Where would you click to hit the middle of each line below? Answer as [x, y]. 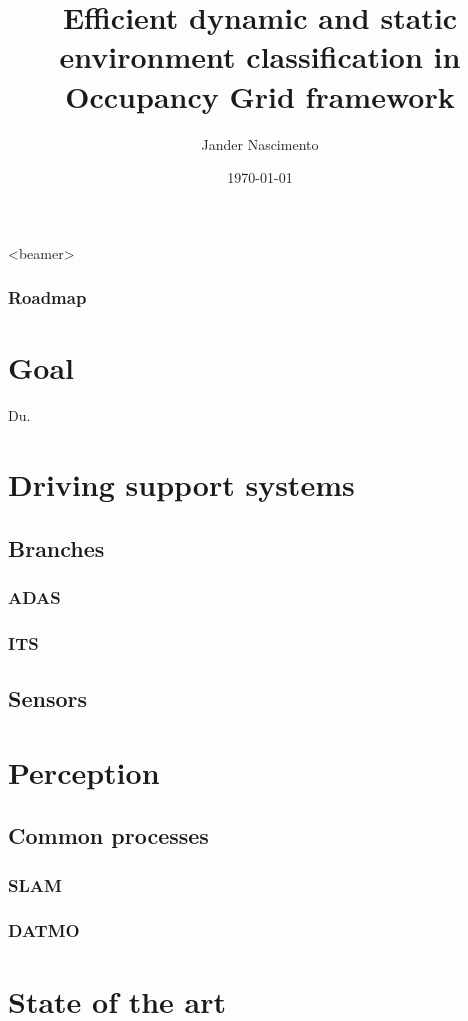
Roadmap [47, 297]
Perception [84, 771]
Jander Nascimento [260, 143]
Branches [56, 547]
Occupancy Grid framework [260, 95]
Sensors [48, 698]
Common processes [108, 835]
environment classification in [260, 56]
